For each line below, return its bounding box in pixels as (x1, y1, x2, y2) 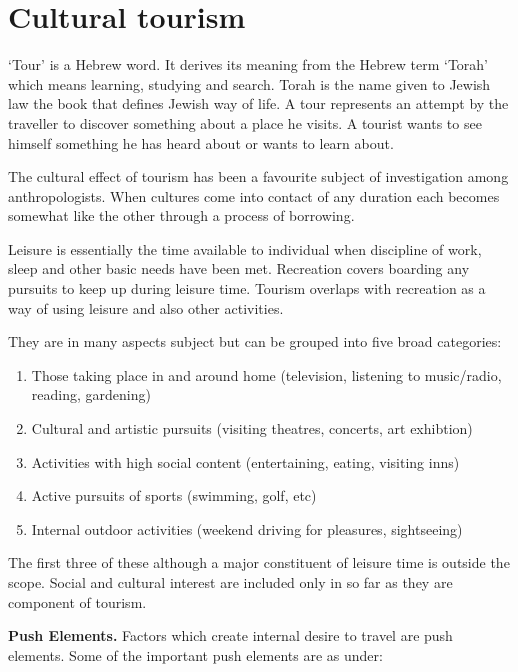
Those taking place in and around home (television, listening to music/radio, (31, 364, 502, 385)
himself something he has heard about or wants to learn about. (8, 132, 394, 153)
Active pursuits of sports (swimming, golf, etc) (31, 485, 317, 506)
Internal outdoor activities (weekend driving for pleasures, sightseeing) (31, 518, 463, 539)
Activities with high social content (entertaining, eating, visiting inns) (31, 451, 460, 472)
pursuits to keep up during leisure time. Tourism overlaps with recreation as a (8, 278, 486, 299)
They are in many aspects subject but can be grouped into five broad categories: (8, 331, 502, 352)
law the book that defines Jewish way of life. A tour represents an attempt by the (8, 93, 509, 114)
